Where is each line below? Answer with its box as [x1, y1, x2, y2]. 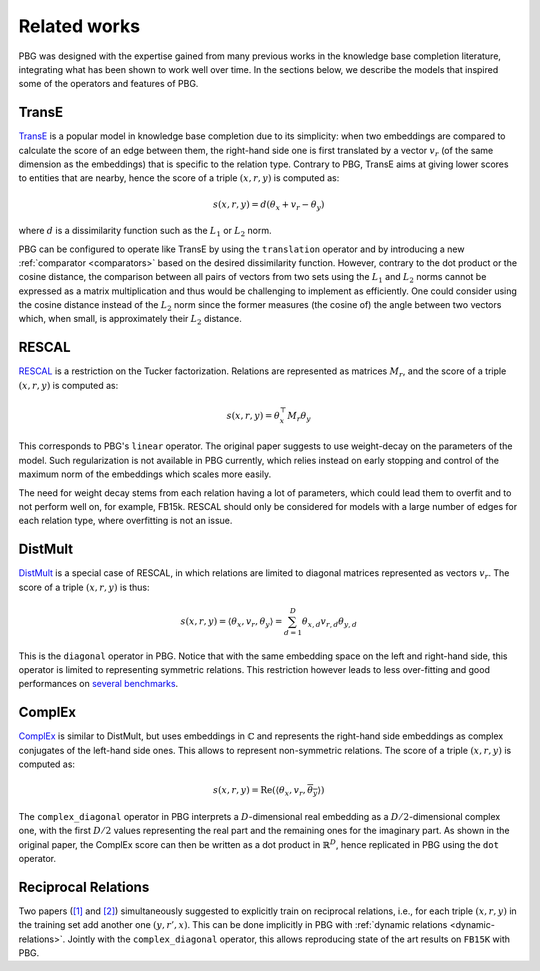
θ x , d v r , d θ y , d [301, 615, 357, 629]
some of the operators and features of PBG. [18, 78, 199, 90]
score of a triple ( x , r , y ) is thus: [18, 581, 150, 593]
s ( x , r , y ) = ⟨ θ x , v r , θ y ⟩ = [180, 615, 283, 629]
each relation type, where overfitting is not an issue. [18, 515, 233, 527]
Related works [18, 15, 140, 37]
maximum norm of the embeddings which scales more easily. [18, 468, 272, 480]
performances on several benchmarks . [18, 678, 179, 690]
